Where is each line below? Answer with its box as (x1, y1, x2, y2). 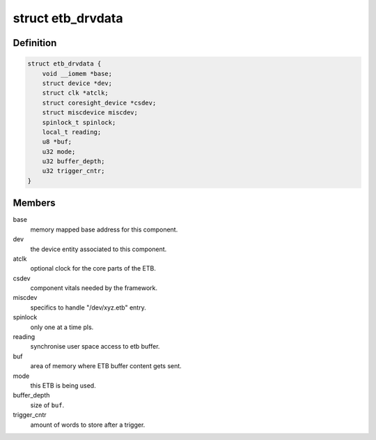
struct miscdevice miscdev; (42, 109, 139, 116)
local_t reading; (42, 128, 102, 136)
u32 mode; (42, 147, 76, 155)
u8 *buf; (42, 138, 72, 146)
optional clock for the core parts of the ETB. (30, 264, 157, 273)
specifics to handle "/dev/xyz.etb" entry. (30, 303, 146, 312)
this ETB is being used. (30, 381, 97, 390)
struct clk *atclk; (42, 89, 109, 97)
